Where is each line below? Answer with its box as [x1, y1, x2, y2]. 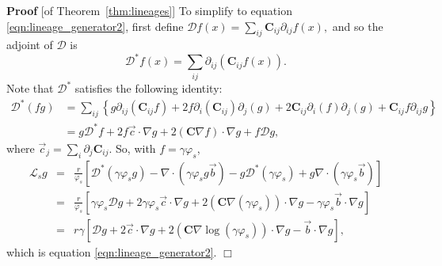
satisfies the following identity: [74, 80, 223, 97]
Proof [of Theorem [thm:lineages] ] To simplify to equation [6, 2, 292, 18]
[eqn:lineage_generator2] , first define [6, 17, 184, 34]
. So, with [109, 139, 156, 156]
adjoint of [6, 36, 53, 53]
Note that [6, 80, 54, 97]
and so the [332, 17, 383, 34]
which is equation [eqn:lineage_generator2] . [6, 243, 217, 260]
